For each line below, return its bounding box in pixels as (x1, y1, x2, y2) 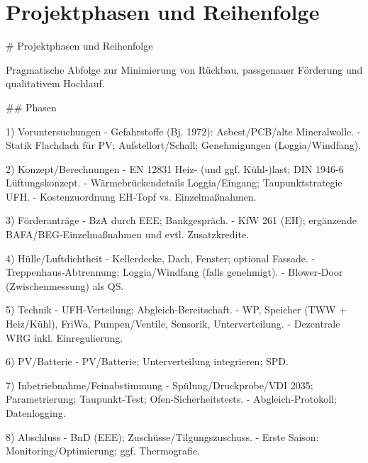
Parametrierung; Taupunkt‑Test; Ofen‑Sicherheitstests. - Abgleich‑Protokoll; (6, 391, 337, 406)
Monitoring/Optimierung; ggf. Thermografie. (6, 443, 200, 458)
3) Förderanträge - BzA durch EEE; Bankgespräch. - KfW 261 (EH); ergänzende (6, 213, 357, 228)
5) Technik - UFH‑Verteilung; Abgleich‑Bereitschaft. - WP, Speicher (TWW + (6, 302, 347, 317)
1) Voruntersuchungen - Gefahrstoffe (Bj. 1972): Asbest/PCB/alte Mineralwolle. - (6, 123, 361, 138)
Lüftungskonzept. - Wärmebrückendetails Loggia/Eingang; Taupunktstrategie (6, 175, 342, 190)
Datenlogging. (6, 406, 66, 420)
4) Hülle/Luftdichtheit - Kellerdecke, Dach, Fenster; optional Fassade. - (6, 250, 316, 265)
